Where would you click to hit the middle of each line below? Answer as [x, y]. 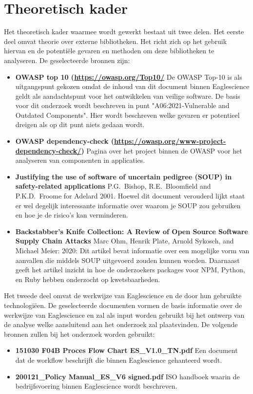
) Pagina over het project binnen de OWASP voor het [162, 150]
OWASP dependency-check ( [65, 141]
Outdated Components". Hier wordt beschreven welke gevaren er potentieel [127, 115]
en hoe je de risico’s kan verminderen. [72, 215]
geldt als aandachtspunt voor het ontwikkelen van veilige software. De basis [128, 96]
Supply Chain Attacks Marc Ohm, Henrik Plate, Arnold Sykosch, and [125, 241]
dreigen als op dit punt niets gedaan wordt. [80, 124]
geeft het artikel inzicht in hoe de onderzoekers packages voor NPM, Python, [130, 270]
